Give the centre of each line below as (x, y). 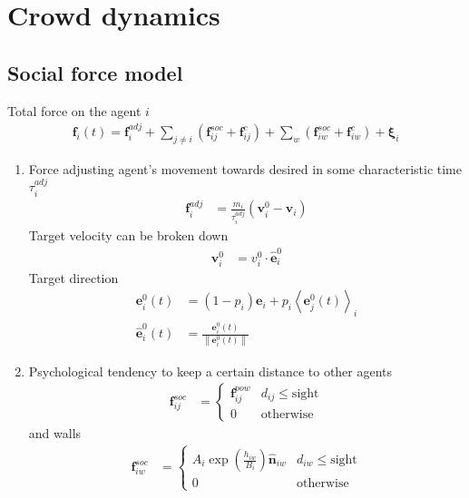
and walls (55, 433)
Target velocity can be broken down (128, 235)
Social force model (95, 72)
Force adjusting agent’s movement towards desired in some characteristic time (245, 168)
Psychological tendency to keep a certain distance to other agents (210, 371)
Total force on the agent (74, 110)
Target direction (73, 277)
